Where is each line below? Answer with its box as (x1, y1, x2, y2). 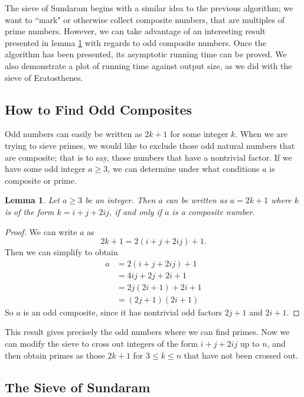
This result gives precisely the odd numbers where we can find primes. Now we (5, 326, 290, 338)
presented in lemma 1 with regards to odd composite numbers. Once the (5, 36, 266, 48)
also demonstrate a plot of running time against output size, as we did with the (5, 59, 292, 71)
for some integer (170, 128, 228, 140)
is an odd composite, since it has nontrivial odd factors (23, 305, 222, 318)
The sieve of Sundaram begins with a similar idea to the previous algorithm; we (5, 2, 293, 14)
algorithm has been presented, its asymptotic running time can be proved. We (5, 48, 287, 60)
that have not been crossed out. (184, 349, 298, 361)
